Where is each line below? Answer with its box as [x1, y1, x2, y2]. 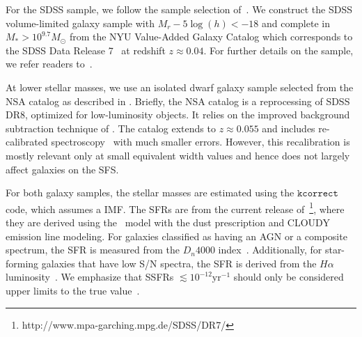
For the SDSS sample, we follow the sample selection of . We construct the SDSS [6, 2, 352, 16]
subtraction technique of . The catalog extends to [6, 120, 216, 135]
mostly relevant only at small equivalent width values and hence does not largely [6, 148, 350, 162]
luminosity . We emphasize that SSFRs [6, 269, 174, 284]
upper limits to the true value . [6, 283, 140, 297]
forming [6, 256, 39, 270]
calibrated [6, 134, 48, 149]
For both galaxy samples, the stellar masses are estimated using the [6, 185, 294, 200]
